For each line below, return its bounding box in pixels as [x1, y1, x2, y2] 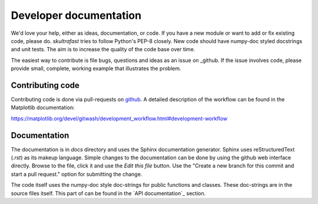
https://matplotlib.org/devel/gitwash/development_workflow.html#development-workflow [11, 115, 228, 122]
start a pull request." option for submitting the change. [11, 170, 143, 177]
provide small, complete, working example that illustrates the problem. [11, 65, 182, 72]
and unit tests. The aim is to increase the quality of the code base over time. [11, 46, 196, 53]
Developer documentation [11, 9, 141, 22]
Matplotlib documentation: [11, 104, 75, 111]
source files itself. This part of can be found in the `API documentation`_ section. [11, 189, 206, 197]
